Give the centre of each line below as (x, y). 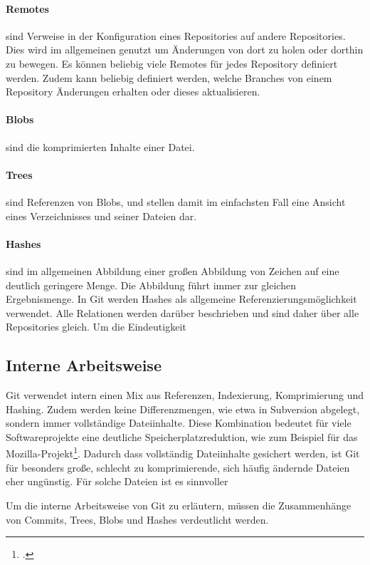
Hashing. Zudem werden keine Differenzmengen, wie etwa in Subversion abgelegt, (183, 409)
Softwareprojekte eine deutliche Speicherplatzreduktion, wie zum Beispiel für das (182, 436)
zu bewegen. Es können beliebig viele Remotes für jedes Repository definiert (172, 63)
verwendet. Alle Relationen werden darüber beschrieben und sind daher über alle (183, 312)
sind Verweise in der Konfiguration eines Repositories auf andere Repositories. (176, 35)
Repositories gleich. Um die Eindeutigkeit (96, 327)
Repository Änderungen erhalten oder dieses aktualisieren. (133, 92)
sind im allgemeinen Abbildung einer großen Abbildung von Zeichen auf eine (173, 270)
